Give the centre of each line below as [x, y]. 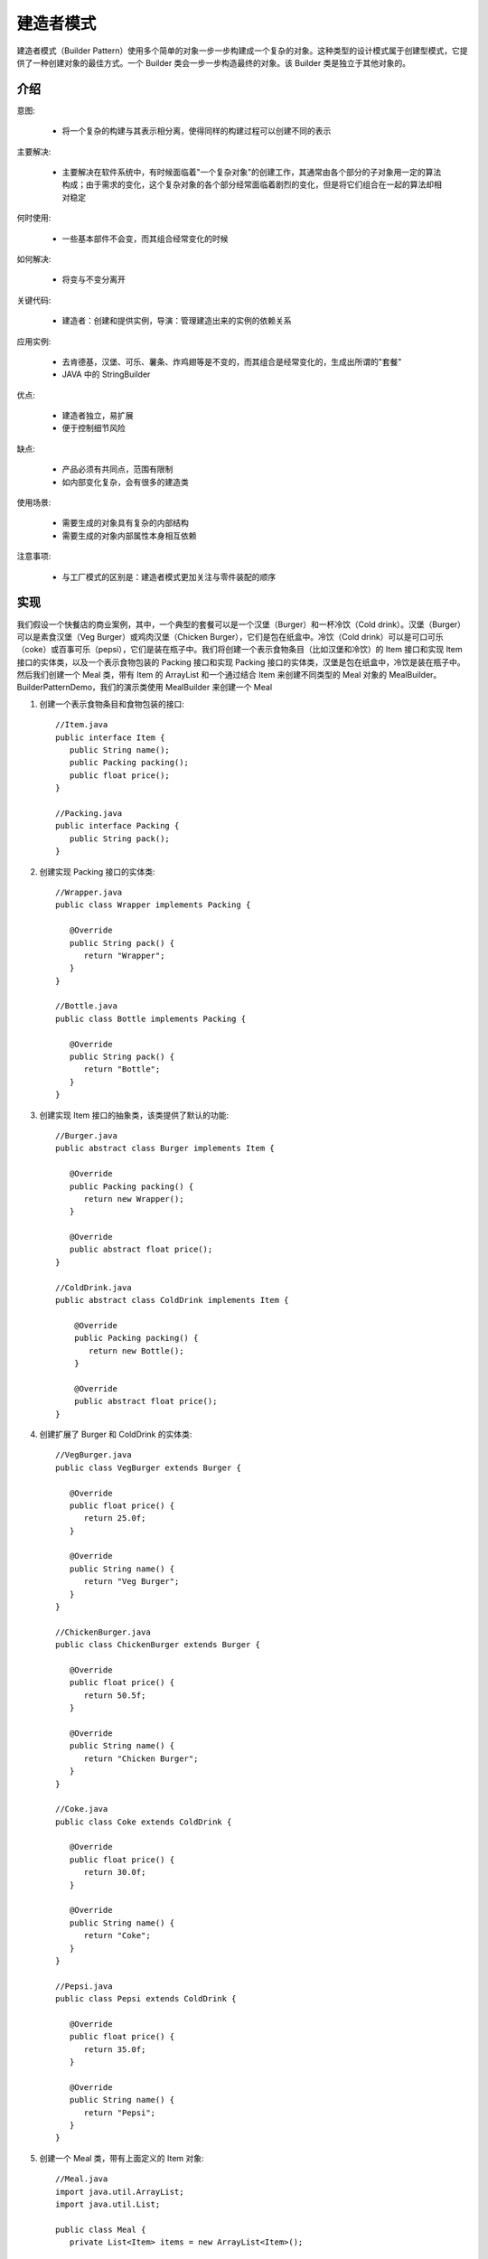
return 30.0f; [115, 1872]
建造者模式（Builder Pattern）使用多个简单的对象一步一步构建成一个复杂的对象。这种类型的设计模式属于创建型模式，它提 [242, 51]
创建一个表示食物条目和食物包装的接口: [112, 704]
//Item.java [82, 725]
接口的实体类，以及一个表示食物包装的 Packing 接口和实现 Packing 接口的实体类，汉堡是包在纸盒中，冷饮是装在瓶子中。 [241, 662]
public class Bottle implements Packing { [151, 1018]
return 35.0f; [115, 2049]
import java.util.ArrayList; [120, 2192]
